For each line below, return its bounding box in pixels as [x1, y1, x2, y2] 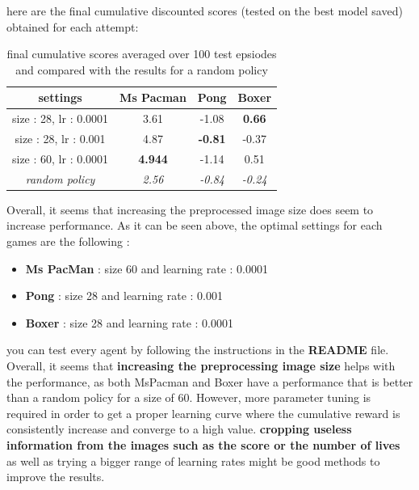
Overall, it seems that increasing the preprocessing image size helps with [6, 357, 396, 374]
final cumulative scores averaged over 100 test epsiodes [6, 45, 277, 62]
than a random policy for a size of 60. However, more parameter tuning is [6, 389, 371, 406]
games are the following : [6, 233, 130, 250]
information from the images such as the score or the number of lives [6, 436, 400, 453]
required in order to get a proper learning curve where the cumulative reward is [6, 404, 400, 421]
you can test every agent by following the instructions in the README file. [6, 341, 389, 358]
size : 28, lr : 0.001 [15, 130, 106, 147]
